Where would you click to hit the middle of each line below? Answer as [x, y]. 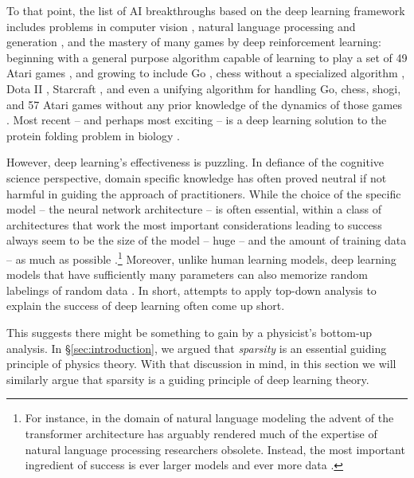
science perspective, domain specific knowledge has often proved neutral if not [197, 177]
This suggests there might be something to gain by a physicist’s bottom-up [189, 332]
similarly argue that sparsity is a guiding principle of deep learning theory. [188, 379]
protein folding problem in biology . [93, 135]
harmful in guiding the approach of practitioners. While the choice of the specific [204, 193]
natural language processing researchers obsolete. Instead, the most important [215, 449]
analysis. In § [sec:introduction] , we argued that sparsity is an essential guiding [197, 348]
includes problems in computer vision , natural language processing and [181, 26]
